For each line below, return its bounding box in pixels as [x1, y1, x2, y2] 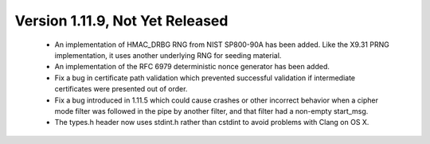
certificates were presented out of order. [54, 84, 188, 94]
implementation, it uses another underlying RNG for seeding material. [54, 50, 282, 60]
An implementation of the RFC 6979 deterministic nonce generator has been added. [54, 62, 330, 72]
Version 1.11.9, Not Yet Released [14, 12, 229, 29]
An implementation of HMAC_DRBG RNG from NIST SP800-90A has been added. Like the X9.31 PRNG [54, 40, 389, 49]
